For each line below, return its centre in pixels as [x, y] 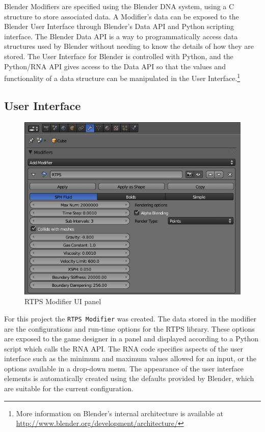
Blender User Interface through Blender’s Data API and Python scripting [119, 26]
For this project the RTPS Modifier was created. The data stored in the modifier [130, 318]
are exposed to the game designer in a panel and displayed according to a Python [131, 339]
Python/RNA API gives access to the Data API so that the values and [115, 66]
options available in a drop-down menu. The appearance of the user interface [124, 368]
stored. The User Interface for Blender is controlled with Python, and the [119, 56]
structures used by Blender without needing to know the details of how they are [129, 46]
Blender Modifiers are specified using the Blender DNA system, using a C [119, 6]
